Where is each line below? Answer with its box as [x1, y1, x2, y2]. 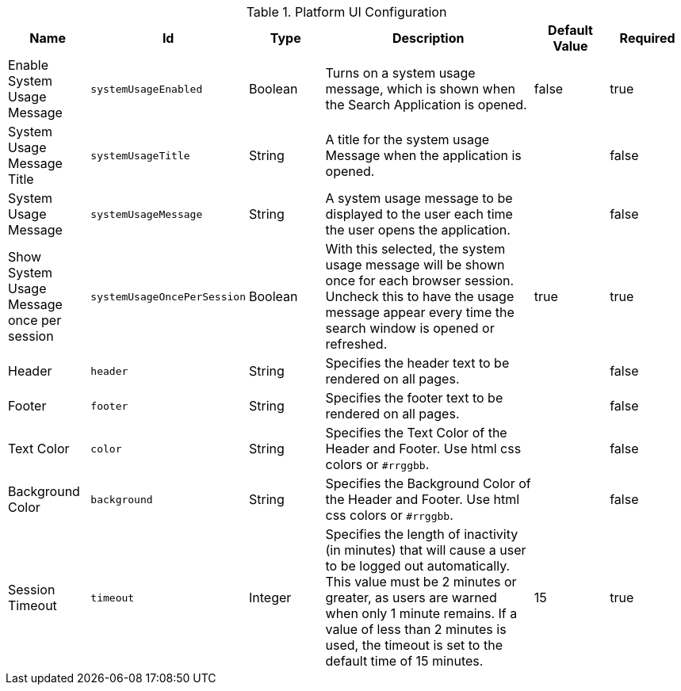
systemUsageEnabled [90, 82, 203, 95]
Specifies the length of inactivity [325, 526, 518, 542]
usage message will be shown [325, 257, 505, 273]
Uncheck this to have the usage [325, 288, 515, 304]
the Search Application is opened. [325, 97, 527, 113]
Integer [249, 590, 292, 605]
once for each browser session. [325, 273, 515, 288]
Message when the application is [325, 147, 522, 163]
